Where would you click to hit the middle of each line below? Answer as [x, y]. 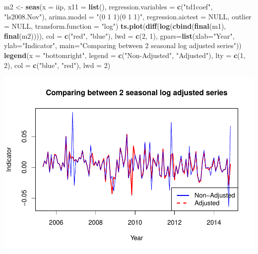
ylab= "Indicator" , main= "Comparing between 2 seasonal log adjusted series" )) [123, 45]
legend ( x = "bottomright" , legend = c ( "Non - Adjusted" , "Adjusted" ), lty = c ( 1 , [125, 55]
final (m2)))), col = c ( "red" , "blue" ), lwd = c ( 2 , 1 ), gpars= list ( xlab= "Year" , [119, 35]
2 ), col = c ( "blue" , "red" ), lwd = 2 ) [57, 65]
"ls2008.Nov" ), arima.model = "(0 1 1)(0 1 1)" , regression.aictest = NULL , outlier [128, 16]
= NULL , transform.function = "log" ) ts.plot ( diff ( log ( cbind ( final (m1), [115, 26]
